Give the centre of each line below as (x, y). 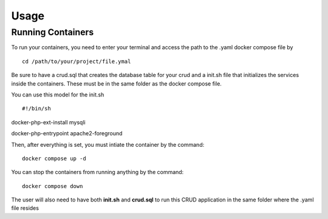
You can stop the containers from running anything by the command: (97, 172)
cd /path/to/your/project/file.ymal (77, 61)
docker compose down (53, 186)
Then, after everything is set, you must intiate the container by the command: (108, 144)
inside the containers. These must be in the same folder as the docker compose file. (116, 83)
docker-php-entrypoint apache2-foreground (67, 133)
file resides (25, 208)
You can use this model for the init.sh (58, 95)
